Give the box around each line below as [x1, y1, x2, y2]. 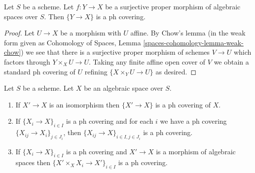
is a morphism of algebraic [156, 146, 236, 156]
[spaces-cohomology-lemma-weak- [143, 37, 244, 47]
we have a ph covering [160, 116, 227, 126]
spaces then [15, 157, 50, 168]
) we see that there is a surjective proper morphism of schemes [21, 47, 210, 57]
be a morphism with [60, 28, 121, 38]
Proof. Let [4, 28, 35, 38]
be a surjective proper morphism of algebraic [105, 1, 241, 11]
